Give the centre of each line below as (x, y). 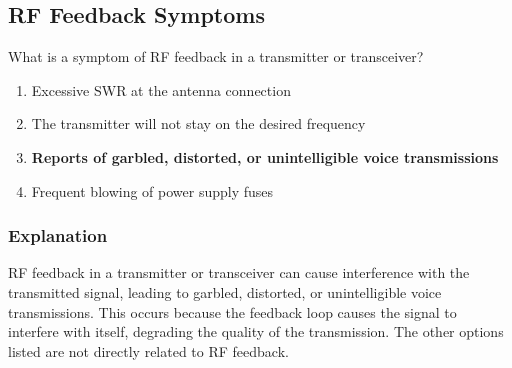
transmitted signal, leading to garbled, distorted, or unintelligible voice (225, 291)
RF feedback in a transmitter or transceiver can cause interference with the (239, 272)
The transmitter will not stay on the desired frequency (198, 123)
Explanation (58, 235)
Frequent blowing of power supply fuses (152, 190)
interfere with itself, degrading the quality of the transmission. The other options (256, 331)
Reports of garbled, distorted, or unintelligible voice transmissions (265, 156)
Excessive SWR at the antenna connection (161, 89)
